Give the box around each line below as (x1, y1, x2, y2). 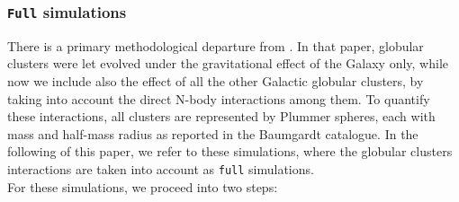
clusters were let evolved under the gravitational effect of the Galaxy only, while (7, 54, 448, 73)
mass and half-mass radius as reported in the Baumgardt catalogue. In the (7, 124, 418, 143)
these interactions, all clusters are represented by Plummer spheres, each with (7, 107, 436, 126)
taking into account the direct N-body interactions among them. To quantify (7, 89, 430, 108)
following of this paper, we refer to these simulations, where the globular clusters (7, 142, 453, 161)
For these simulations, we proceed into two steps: (7, 177, 278, 196)
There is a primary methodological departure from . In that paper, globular (7, 36, 424, 55)
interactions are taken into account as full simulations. (7, 159, 314, 178)
